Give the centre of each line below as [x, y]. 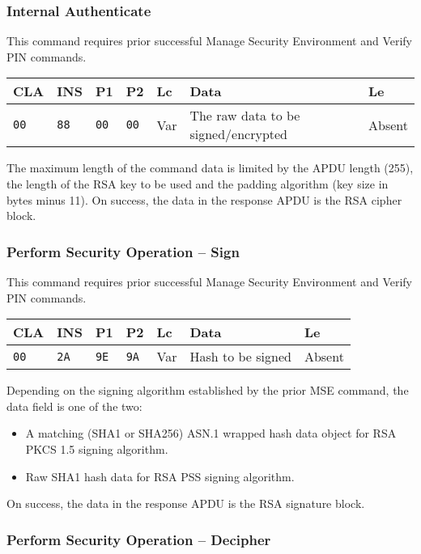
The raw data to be [245, 116]
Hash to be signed [240, 357]
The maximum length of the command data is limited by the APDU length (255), [210, 168]
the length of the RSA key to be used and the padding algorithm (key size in [198, 184]
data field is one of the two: [74, 406]
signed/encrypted [238, 134]
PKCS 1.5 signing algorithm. [97, 448]
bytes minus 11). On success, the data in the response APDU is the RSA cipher [204, 199]
